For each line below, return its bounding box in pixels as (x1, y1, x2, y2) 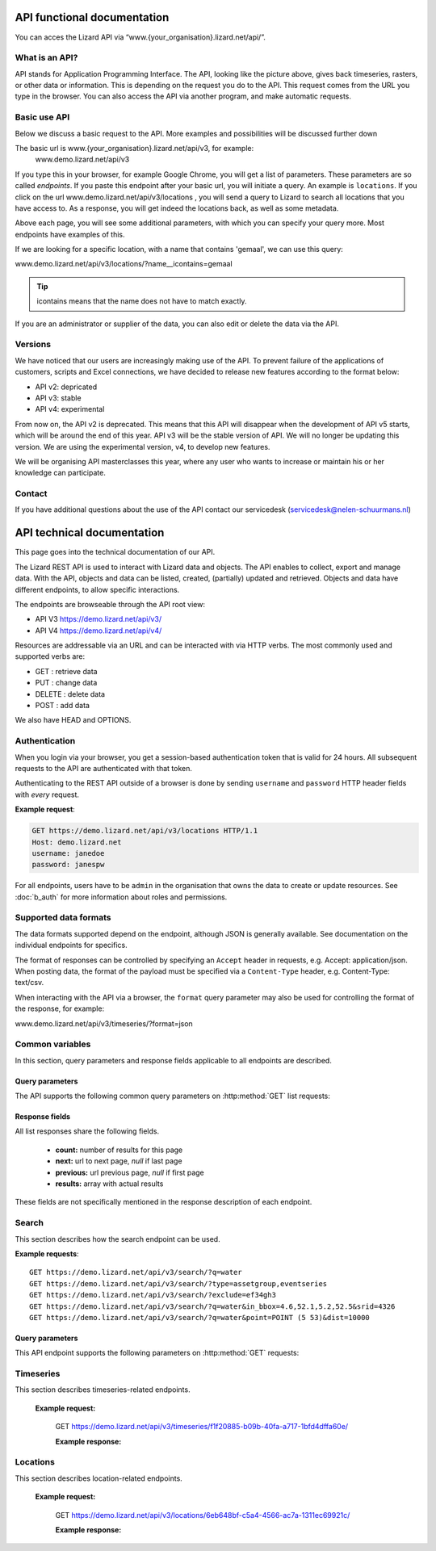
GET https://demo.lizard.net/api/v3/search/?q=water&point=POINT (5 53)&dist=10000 (29, 1313, 371, 1322)
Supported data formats (15, 912, 111, 924)
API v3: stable (35, 392, 82, 403)
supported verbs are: (15, 652, 86, 661)
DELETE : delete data (35, 689, 105, 698)
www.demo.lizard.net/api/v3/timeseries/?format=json (15, 1018, 193, 1029)
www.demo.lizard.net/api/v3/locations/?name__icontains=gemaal (15, 259, 233, 269)
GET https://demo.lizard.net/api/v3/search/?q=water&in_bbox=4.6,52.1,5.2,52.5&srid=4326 (29, 1302, 396, 1311)
